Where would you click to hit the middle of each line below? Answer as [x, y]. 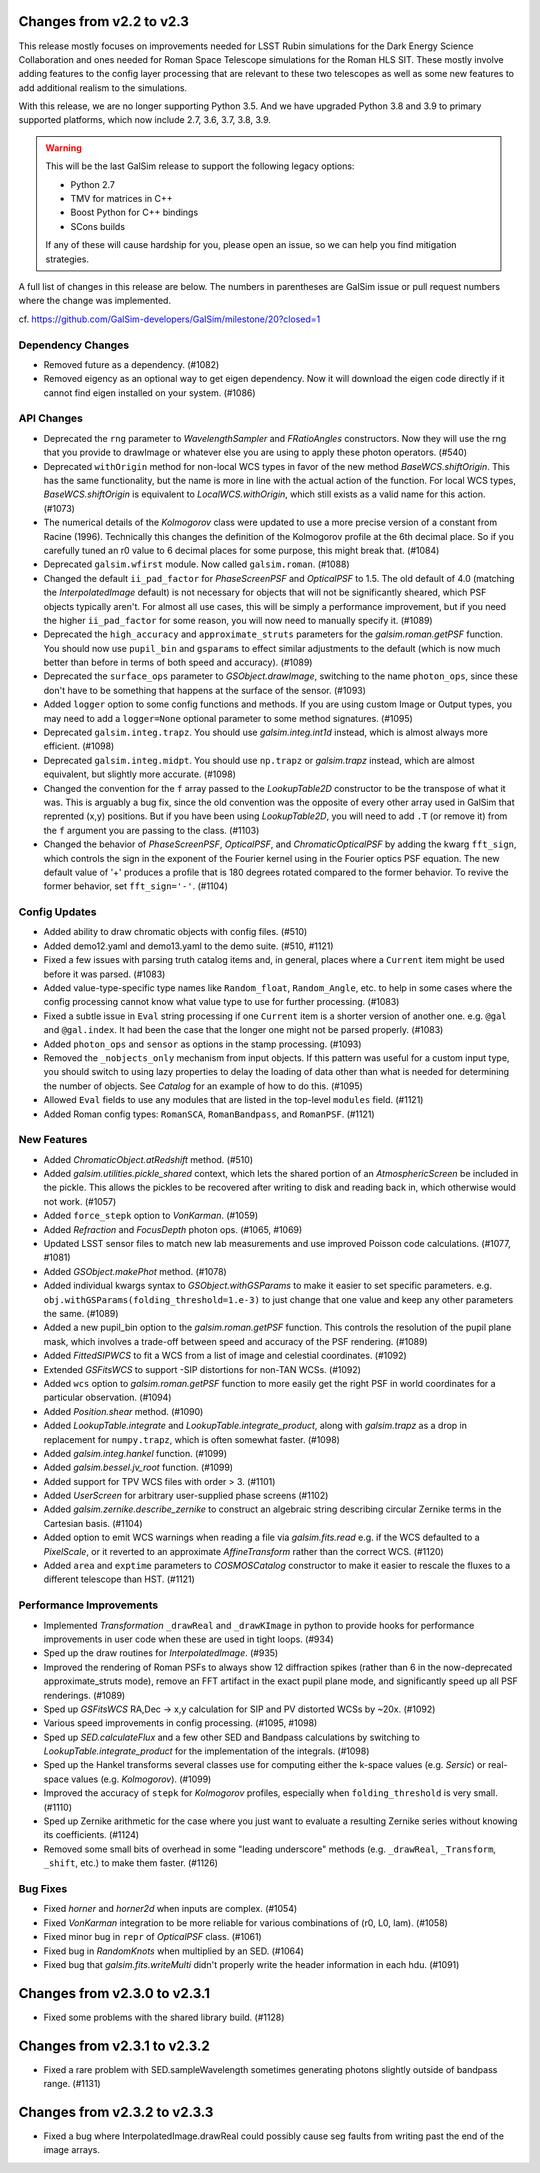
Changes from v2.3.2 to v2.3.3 [116, 2111]
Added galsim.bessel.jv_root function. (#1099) [138, 1467]
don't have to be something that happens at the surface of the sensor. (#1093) [205, 690]
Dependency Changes [74, 345]
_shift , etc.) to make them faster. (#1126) [131, 1863]
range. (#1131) [72, 2084]
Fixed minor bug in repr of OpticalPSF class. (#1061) [152, 1937]
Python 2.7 [92, 184]
